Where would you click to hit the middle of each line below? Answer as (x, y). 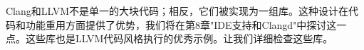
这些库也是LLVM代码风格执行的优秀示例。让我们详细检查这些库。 (179, 38)
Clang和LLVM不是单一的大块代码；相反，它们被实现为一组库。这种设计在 (177, 11)
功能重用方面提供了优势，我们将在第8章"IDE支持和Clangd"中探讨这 (181, 24)
